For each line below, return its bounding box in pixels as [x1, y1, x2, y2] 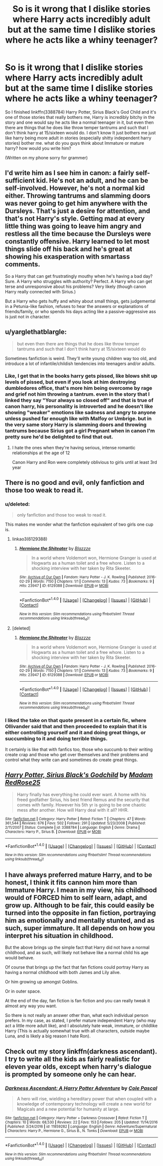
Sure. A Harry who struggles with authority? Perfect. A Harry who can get [5, 278, 152, 284]
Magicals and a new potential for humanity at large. [16, 1106, 120, 1112]
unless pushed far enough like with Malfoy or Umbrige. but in [5, 415, 152, 422]
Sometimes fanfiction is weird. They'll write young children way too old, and [5, 355, 157, 361]
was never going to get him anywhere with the [5, 199, 148, 208]
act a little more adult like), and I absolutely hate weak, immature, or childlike [5, 1023, 158, 1029]
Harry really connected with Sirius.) [5, 288, 76, 294]
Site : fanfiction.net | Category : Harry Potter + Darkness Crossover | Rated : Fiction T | [5, 1116, 147, 1121]
